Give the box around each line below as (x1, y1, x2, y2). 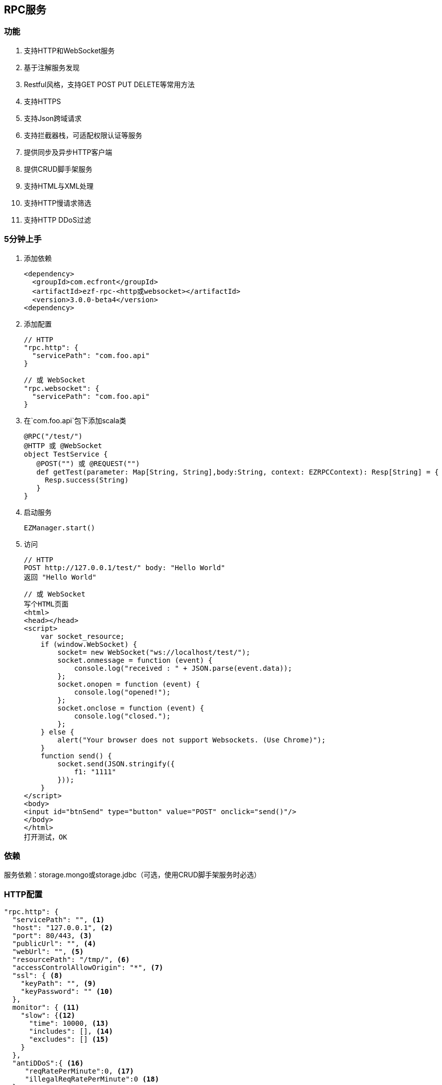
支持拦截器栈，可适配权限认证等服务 (24, 130, 142, 139)
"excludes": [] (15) (29, 1035, 109, 1044)
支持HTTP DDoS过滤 (24, 215, 91, 224)
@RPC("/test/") (24, 432, 83, 440)
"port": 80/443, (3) (12, 932, 92, 940)
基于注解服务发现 (24, 63, 80, 72)
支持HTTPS (24, 97, 61, 106)
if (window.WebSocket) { (40, 640, 137, 648)
